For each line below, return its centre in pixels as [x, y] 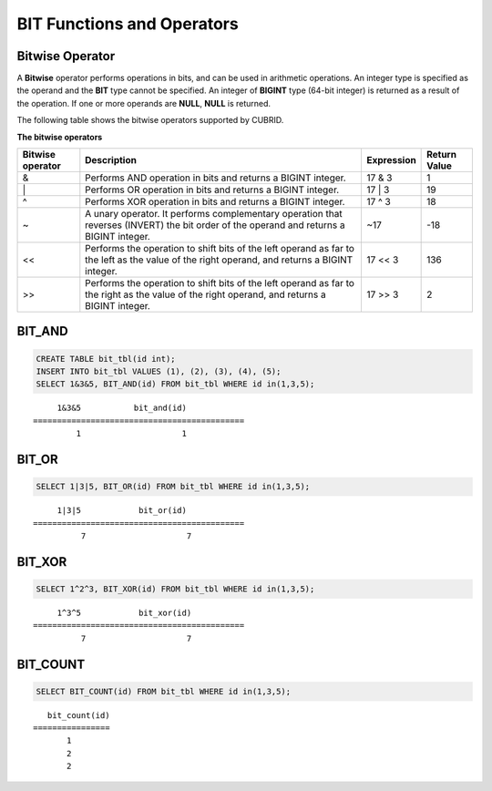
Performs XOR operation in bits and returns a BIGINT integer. [215, 202]
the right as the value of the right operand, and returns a [206, 294]
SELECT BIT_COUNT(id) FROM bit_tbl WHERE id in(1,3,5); [164, 691]
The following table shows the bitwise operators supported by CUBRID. [150, 120]
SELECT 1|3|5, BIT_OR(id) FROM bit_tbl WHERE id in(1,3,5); [173, 487]
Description [111, 160]
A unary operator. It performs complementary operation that [214, 214]
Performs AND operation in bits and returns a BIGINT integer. [215, 178]
